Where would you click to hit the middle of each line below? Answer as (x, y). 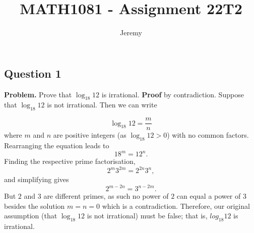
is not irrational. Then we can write (102, 105)
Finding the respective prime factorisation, (70, 161)
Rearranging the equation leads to (57, 145)
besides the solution (35, 206)
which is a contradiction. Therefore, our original (176, 206)
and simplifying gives (37, 179)
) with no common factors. (208, 135)
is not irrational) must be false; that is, (147, 216)
